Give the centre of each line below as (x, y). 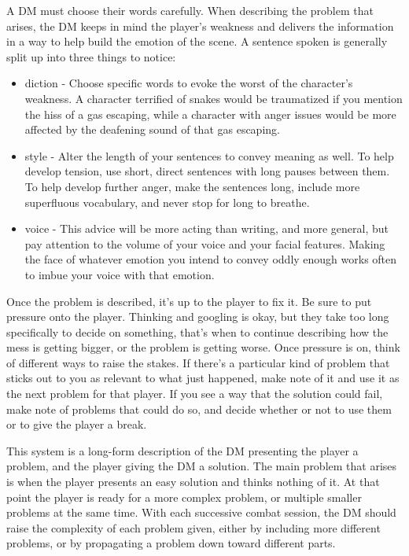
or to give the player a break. (77, 424)
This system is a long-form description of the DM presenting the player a (182, 450)
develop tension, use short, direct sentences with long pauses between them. (207, 171)
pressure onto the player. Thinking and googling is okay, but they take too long (198, 317)
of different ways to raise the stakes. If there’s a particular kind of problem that (198, 362)
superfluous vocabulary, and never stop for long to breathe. (167, 202)
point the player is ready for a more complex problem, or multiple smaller (184, 497)
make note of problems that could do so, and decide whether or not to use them (199, 409)
